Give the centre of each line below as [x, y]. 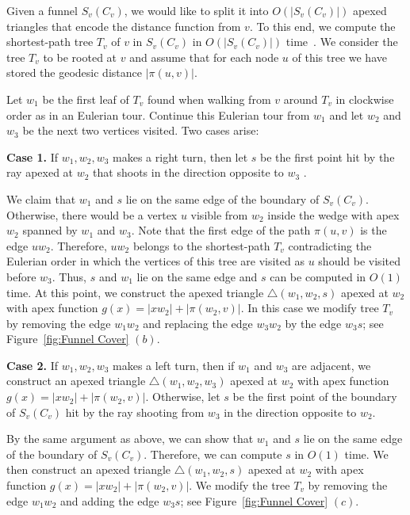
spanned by [50, 230]
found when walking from [209, 99]
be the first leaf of [86, 99]
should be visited [359, 261]
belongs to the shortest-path [201, 245]
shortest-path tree [50, 42]
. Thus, [69, 276]
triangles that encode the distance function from [124, 26]
